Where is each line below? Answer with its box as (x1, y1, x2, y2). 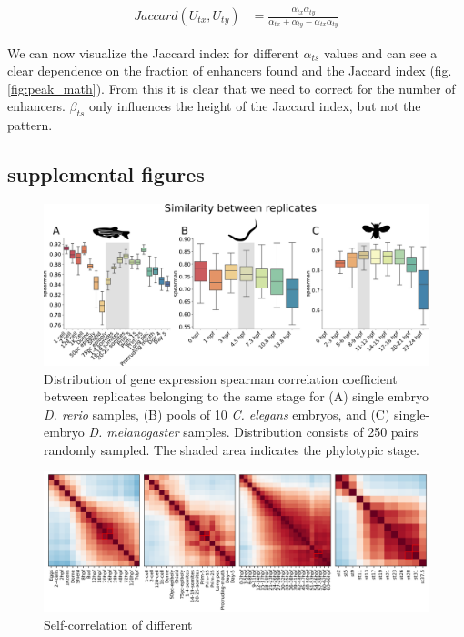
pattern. (7, 116, 53, 135)
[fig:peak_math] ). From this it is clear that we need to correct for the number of (7, 78, 456, 97)
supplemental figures (7, 160, 205, 188)
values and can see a (324, 43, 438, 62)
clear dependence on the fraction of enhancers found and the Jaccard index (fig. (7, 61, 452, 80)
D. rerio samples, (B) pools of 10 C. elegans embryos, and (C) (44, 404, 390, 423)
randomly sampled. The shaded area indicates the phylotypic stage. (44, 440, 419, 459)
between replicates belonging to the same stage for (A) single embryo (44, 387, 429, 406)
